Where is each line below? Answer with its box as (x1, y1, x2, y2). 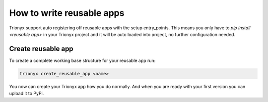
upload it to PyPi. (9, 91, 44, 97)
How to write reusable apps (9, 7, 125, 18)
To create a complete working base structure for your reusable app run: (9, 57, 156, 63)
